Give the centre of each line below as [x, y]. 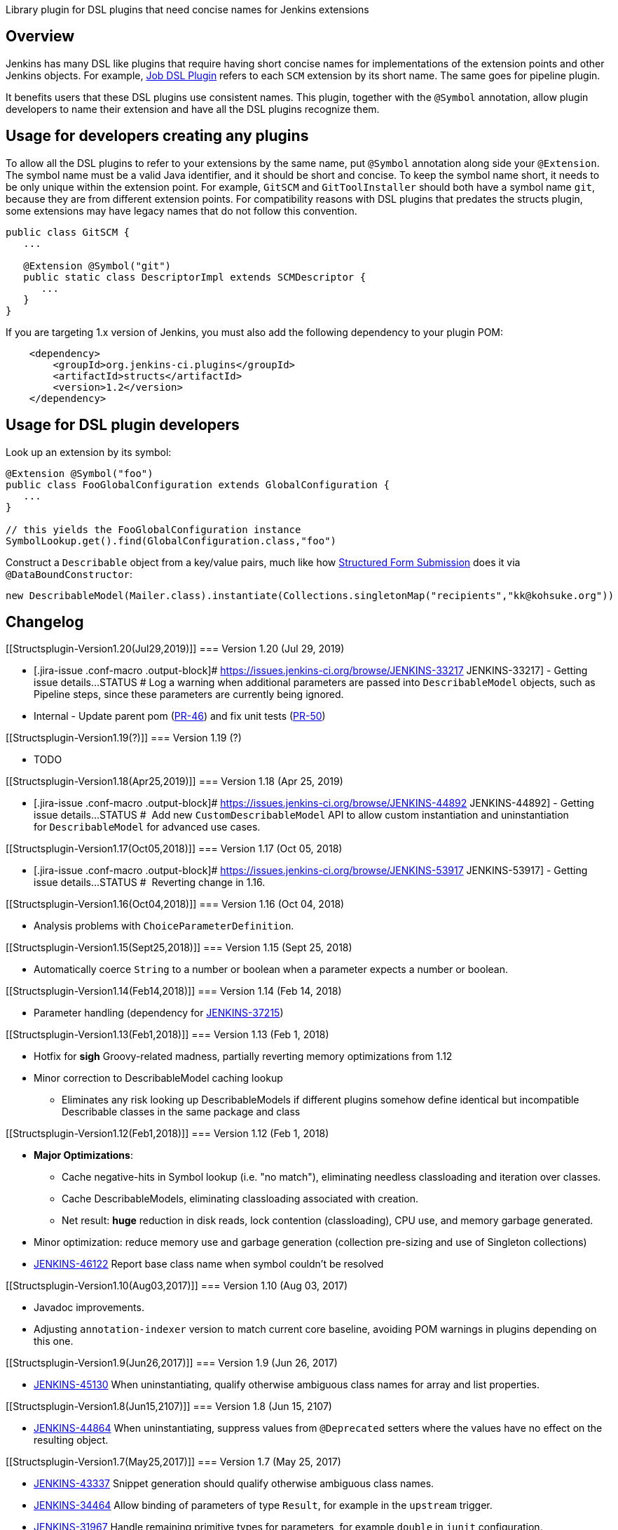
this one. [54, 1341]
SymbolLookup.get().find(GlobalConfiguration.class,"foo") [171, 541]
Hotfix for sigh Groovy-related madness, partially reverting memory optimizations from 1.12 [243, 1056]
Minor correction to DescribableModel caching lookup [158, 1078]
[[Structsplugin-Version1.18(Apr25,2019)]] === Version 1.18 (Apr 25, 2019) [174, 781]
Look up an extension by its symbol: [89, 452]
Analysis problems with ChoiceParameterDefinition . [164, 926]
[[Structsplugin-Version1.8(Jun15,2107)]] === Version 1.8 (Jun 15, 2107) [169, 1407]
